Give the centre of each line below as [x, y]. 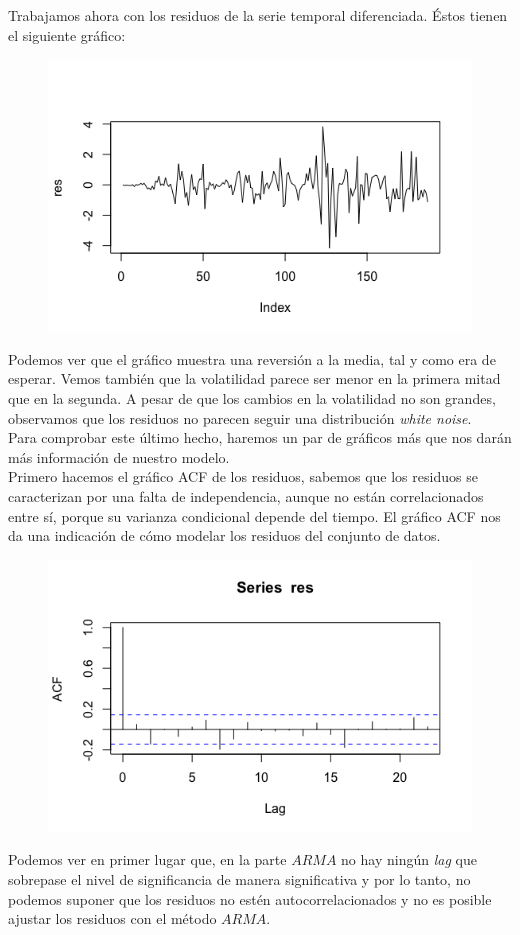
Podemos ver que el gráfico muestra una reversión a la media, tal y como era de [252, 358]
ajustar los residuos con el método [112, 918]
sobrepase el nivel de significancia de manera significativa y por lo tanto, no [239, 879]
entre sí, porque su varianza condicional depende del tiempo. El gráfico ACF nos [254, 515]
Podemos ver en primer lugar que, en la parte [147, 859]
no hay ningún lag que [409, 859]
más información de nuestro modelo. [119, 456]
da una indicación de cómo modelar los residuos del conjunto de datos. [224, 535]
